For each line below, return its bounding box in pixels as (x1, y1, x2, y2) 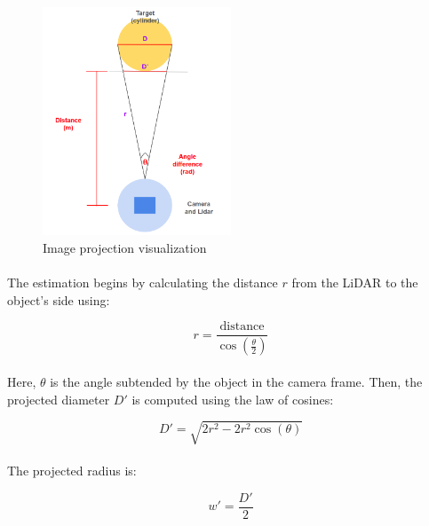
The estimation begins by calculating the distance (7, 273, 278, 292)
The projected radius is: (7, 461, 137, 480)
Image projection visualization (43, 239, 207, 257)
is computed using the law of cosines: (131, 389, 334, 408)
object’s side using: (7, 290, 110, 309)
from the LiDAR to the (291, 273, 418, 292)
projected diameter (7, 389, 110, 408)
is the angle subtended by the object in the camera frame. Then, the (50, 372, 423, 390)
